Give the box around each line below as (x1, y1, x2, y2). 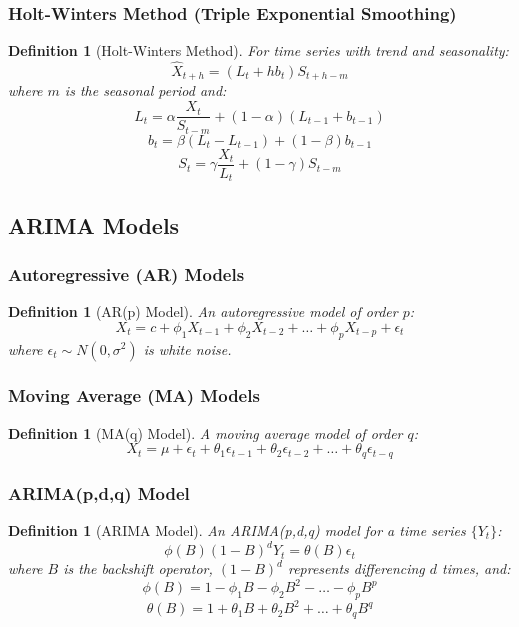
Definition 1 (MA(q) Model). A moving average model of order (8, 422, 403, 443)
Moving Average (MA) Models (8, 383, 260, 408)
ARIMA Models (8, 209, 180, 240)
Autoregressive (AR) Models (8, 261, 245, 286)
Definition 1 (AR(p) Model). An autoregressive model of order (8, 301, 398, 322)
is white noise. (143, 338, 232, 359)
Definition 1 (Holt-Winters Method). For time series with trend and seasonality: (8, 40, 509, 61)
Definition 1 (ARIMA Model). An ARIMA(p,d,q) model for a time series (8, 519, 466, 540)
